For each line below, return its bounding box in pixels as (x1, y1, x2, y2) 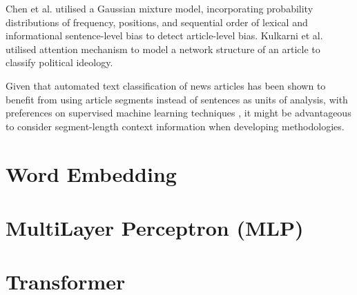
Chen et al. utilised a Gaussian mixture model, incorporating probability (6, 1, 313, 15)
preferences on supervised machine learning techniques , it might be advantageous (6, 105, 351, 120)
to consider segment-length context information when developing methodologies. (6, 119, 345, 133)
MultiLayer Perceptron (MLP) (6, 213, 304, 241)
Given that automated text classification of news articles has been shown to (6, 78, 326, 92)
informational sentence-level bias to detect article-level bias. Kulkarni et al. (6, 28, 323, 43)
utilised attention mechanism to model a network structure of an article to (6, 41, 320, 56)
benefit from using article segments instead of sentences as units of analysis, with (6, 92, 348, 106)
